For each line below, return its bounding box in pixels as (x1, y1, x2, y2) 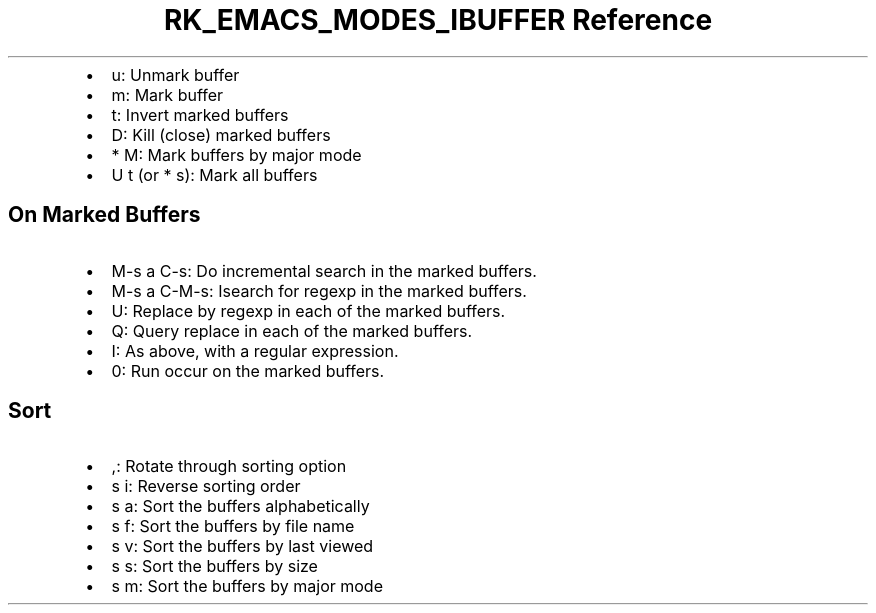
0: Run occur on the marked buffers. (111, 360, 385, 381)
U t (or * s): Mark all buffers (111, 164, 318, 185)
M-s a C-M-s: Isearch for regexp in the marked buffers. (111, 280, 527, 301)
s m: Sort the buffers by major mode (111, 576, 383, 597)
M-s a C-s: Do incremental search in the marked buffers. (111, 260, 537, 281)
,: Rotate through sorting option (111, 456, 347, 477)
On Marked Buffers (8, 202, 201, 228)
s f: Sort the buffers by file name (111, 516, 355, 537)
